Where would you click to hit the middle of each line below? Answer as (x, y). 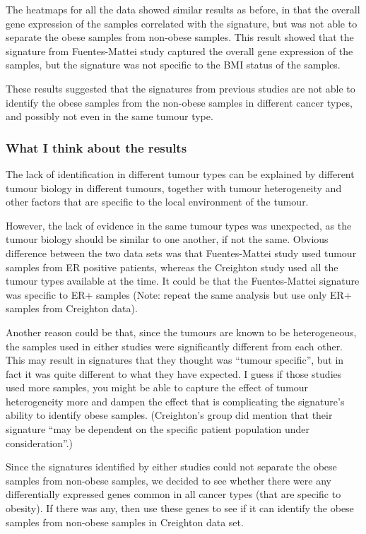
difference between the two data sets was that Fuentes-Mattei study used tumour (181, 253)
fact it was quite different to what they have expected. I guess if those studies (174, 373)
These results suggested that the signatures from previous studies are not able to (181, 88)
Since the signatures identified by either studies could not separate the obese (171, 467)
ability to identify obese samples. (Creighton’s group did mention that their (169, 415)
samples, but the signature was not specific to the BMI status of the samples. (173, 65)
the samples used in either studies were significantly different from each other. (175, 346)
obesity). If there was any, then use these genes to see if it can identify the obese (180, 508)
